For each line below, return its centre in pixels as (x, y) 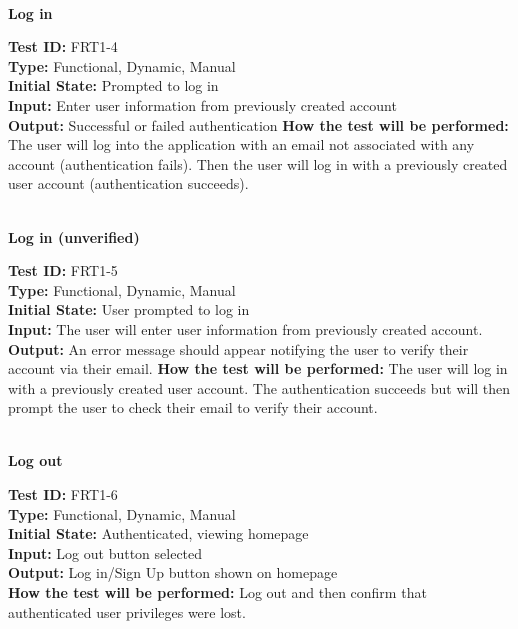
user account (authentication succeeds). (128, 183)
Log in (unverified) (74, 236)
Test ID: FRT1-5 (63, 270)
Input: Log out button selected (105, 552)
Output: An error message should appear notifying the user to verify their (238, 348)
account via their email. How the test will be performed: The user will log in (258, 368)
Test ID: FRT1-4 (63, 46)
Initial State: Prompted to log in (113, 85)
